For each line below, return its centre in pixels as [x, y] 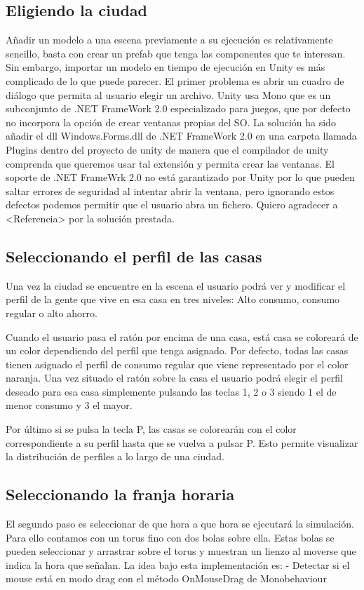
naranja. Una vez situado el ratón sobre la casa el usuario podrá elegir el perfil [174, 378]
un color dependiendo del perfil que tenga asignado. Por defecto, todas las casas [177, 350]
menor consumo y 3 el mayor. [69, 405]
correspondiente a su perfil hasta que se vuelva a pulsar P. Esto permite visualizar [182, 442]
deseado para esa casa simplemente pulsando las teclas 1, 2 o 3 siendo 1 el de [171, 391]
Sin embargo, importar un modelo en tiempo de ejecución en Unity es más [166, 67]
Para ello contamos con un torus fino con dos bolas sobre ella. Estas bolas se [170, 537]
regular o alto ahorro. [52, 313]
